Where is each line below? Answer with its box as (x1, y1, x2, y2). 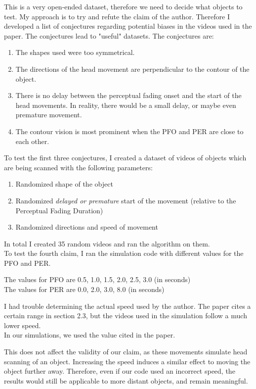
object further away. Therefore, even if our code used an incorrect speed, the (4, 366, 235, 376)
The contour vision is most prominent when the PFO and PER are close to (15, 126, 244, 136)
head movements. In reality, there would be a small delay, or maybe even (15, 99, 236, 110)
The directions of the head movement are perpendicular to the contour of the (15, 63, 250, 74)
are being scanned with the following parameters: (4, 162, 153, 172)
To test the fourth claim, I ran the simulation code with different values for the (4, 248, 244, 258)
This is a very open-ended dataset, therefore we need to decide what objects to (4, 1, 243, 11)
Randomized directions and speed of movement (15, 222, 158, 232)
